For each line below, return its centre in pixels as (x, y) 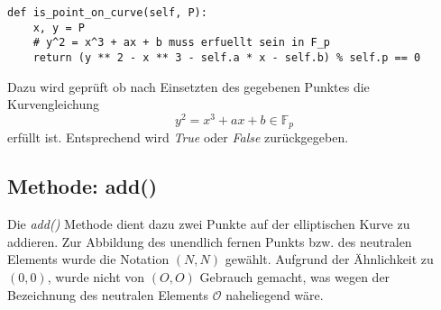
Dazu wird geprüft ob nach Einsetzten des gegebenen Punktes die (188, 86)
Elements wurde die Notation (88, 259)
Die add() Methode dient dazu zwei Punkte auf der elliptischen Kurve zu (209, 224)
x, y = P (59, 27)
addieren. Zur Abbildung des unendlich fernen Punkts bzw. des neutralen (210, 241)
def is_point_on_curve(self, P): (107, 13)
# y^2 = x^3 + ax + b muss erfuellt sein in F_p (181, 43)
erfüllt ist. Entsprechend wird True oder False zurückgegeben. (178, 137)
